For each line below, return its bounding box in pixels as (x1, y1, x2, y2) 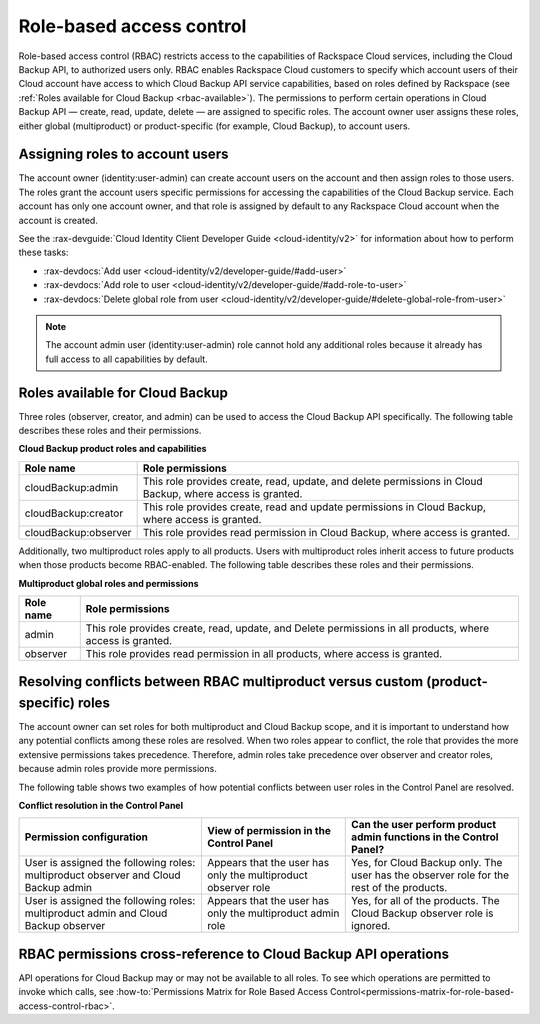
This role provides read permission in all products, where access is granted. (85, 646, 443, 660)
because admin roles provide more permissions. (18, 763, 217, 775)
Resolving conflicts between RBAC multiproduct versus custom (18, 673, 424, 690)
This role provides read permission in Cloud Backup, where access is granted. (142, 525, 511, 539)
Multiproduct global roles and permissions (18, 577, 199, 589)
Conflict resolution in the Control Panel (18, 800, 184, 812)
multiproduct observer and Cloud (24, 868, 181, 882)
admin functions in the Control (351, 830, 499, 844)
